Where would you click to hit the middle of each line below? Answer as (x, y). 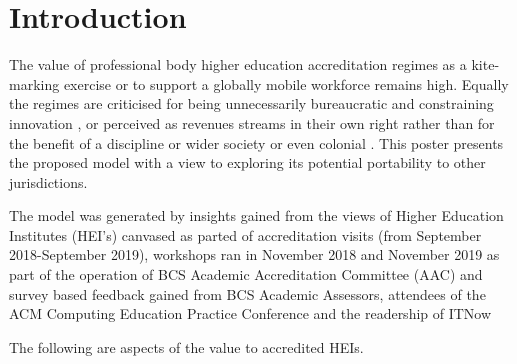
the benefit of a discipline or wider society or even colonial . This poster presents (256, 142)
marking (34, 83)
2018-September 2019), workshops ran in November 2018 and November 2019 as (254, 254)
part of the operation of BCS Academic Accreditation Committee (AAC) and (246, 274)
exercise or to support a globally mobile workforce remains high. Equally (286, 83)
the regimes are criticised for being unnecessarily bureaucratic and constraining (251, 103)
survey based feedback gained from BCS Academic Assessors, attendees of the (247, 293)
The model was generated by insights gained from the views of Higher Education (256, 215)
